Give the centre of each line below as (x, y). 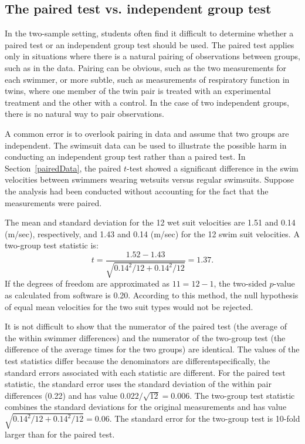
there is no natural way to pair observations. (84, 114)
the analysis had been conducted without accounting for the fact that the (137, 191)
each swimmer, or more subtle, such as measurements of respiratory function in (147, 79)
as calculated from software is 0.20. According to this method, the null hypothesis (152, 295)
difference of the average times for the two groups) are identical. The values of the (152, 349)
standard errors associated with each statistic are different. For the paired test (145, 372)
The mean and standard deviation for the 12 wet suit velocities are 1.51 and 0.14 (150, 222)
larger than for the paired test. (60, 434)
